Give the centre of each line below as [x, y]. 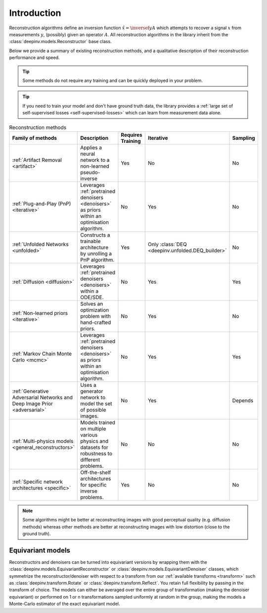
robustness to [96, 453]
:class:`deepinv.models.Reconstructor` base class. [60, 42]
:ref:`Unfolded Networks [40, 244]
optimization [94, 310]
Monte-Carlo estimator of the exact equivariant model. [65, 604]
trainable [90, 241]
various [89, 435]
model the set [96, 403]
